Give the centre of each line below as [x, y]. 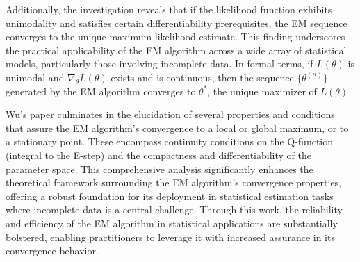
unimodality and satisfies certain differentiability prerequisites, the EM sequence [177, 23]
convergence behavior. [52, 251]
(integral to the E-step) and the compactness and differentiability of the [158, 155]
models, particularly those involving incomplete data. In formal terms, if [159, 64]
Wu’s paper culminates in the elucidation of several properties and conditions [170, 114]
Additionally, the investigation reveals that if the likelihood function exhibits [169, 9]
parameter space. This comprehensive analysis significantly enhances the [159, 169]
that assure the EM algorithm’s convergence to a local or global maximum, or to [177, 128]
